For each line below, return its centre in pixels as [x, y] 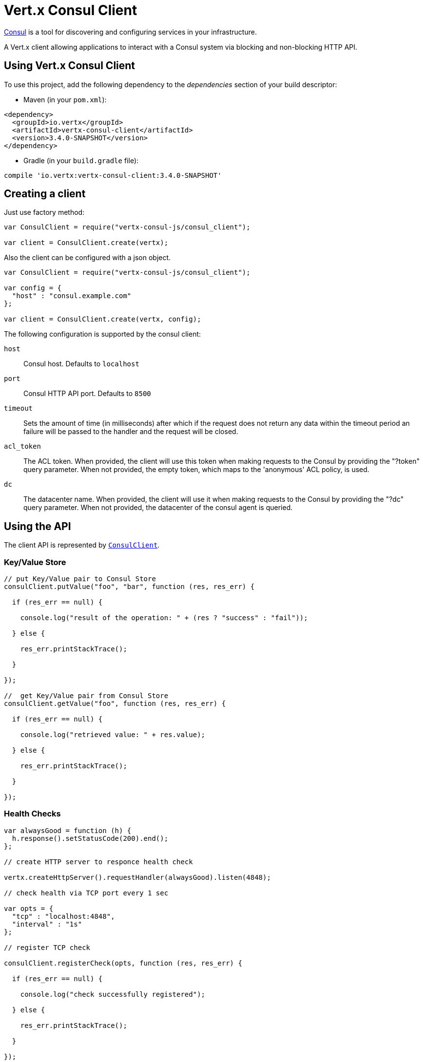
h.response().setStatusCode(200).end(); [90, 838]
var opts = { [29, 908]
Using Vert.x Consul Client [70, 66]
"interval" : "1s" [47, 924]
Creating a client [45, 194]
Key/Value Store [35, 562]
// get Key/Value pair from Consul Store [86, 696]
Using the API [38, 526]
